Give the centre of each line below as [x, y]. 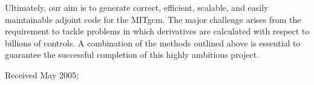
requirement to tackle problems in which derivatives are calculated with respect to [157, 31]
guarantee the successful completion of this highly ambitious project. [132, 55]
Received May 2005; [42, 74]
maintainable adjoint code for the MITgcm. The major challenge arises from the [153, 19]
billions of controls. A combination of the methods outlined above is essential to [153, 42]
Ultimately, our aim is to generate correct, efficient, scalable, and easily [137, 7]
